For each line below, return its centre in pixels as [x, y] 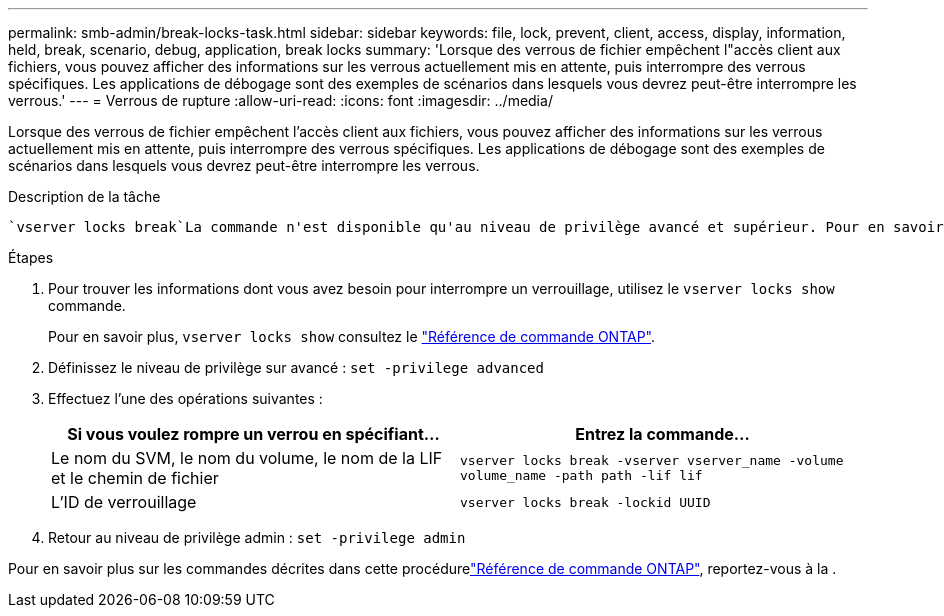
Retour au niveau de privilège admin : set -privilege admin [257, 537]
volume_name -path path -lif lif [581, 475]
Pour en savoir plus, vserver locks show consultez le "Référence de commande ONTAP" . [352, 336]
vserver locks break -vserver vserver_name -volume [652, 460]
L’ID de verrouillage [124, 502]
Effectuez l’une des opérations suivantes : [185, 398]
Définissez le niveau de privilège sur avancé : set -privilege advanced [296, 367]
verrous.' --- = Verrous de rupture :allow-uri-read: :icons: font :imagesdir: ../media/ [280, 100]
